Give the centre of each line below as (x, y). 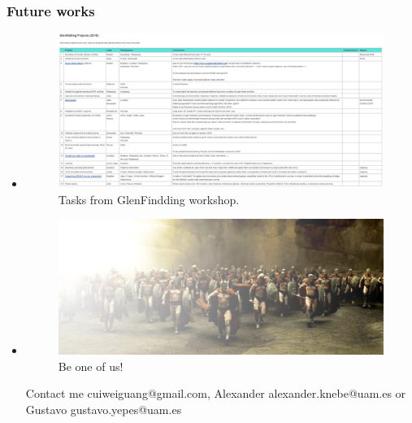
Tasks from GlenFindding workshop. (149, 199)
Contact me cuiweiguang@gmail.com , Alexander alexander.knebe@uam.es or (216, 393)
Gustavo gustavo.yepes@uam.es (104, 409)
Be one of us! (91, 366)
